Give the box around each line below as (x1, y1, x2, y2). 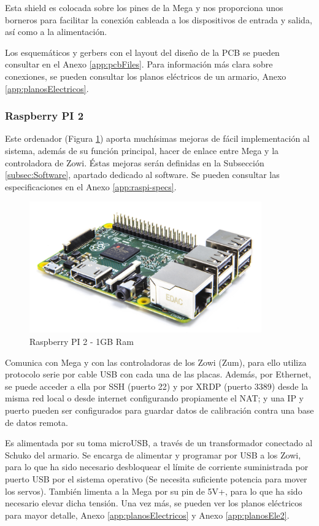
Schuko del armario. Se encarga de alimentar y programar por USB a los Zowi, (5, 448, 301, 461)
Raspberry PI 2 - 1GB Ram (29, 335, 134, 347)
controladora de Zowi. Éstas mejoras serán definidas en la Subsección (5, 156, 264, 169)
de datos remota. (5, 416, 68, 428)
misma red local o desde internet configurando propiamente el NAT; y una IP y (5, 392, 304, 404)
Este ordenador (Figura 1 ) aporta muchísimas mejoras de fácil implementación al (5, 132, 310, 145)
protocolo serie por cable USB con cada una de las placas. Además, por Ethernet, (5, 368, 312, 381)
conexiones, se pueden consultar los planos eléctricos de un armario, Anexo (5, 69, 286, 82)
